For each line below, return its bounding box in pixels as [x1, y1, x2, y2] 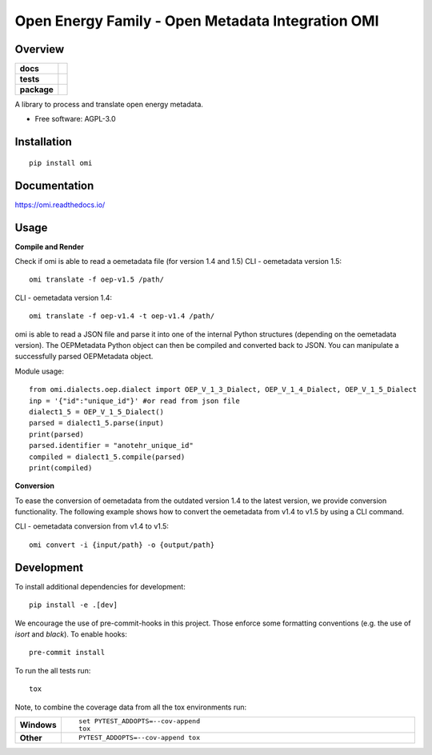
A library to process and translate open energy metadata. [14, 100, 204, 110]
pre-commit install [29, 648, 106, 657]
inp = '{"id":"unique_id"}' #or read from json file [29, 396, 240, 405]
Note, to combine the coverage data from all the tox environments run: [14, 702, 247, 712]
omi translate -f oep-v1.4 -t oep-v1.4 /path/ [29, 312, 215, 321]
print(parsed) [29, 429, 84, 439]
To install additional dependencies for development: [14, 581, 186, 591]
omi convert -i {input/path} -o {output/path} [29, 540, 215, 549]
